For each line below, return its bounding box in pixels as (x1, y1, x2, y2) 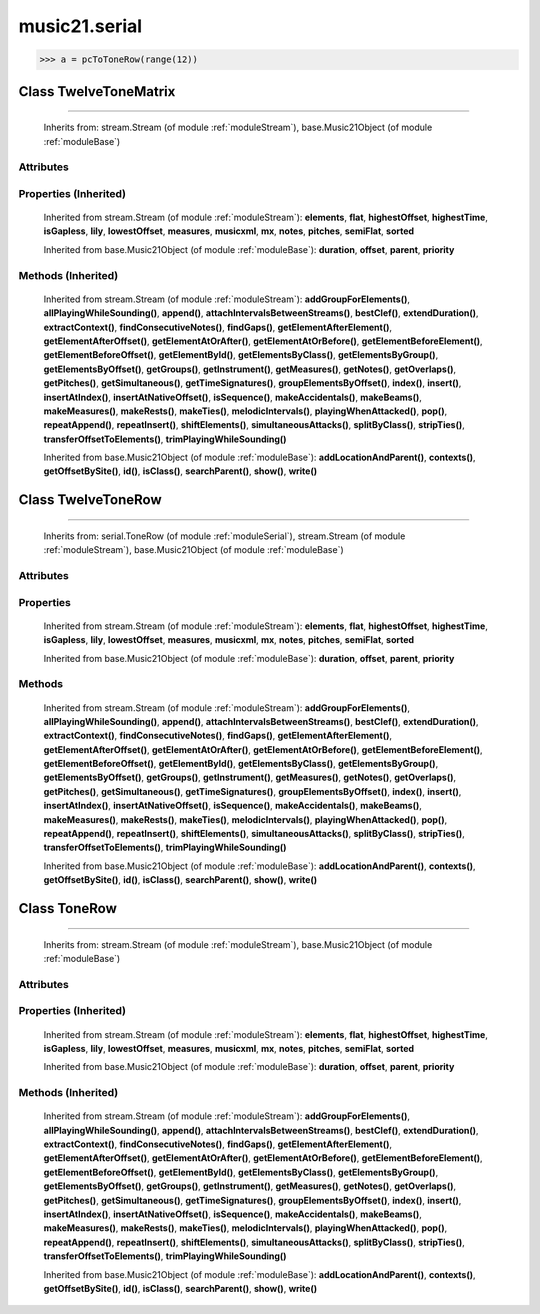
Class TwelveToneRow (18, 491, 162, 509)
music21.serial (18, 15, 143, 37)
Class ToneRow (18, 900, 117, 917)
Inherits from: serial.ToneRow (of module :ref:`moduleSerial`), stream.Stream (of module (43, 530, 406, 542)
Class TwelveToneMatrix (18, 83, 176, 100)
